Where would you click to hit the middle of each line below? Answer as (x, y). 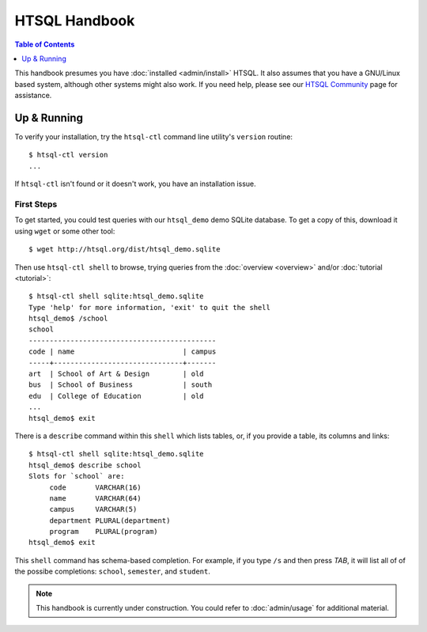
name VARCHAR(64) (95, 498)
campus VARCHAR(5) (93, 509)
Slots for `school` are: (77, 476)
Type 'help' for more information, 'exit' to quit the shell (149, 307)
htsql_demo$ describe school (85, 465)
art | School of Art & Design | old (117, 374)
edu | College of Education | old (117, 396)
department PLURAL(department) (110, 520)
